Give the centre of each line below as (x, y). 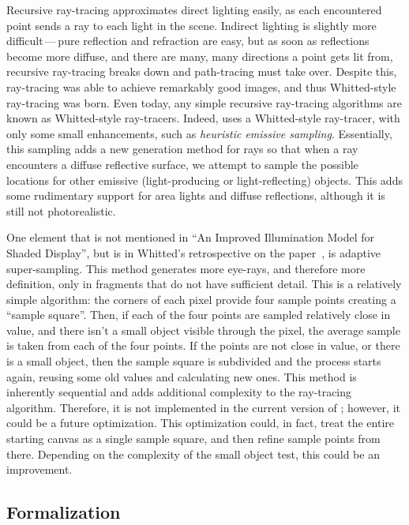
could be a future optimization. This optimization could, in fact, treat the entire (201, 423)
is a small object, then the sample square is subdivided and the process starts (194, 361)
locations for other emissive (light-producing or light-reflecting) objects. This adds (204, 180)
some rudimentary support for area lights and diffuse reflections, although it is (196, 195)
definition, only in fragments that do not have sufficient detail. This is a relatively (204, 284)
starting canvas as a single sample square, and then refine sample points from (193, 439)
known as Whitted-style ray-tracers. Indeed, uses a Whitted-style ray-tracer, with (203, 118)
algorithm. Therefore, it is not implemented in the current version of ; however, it (203, 407)
